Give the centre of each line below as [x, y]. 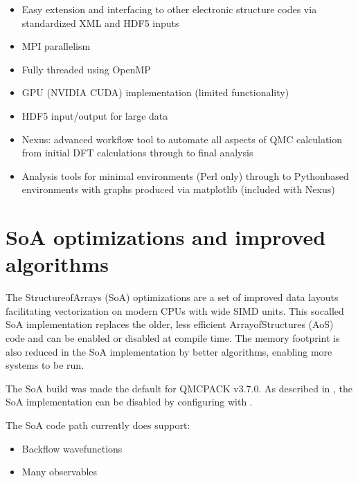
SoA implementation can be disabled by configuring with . [129, 402]
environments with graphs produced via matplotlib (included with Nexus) [178, 189]
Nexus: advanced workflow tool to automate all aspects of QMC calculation [182, 139]
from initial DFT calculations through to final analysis [137, 153]
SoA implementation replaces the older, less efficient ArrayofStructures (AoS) [170, 324]
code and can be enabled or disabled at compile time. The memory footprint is [173, 338]
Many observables [60, 472]
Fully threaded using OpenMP [86, 69]
